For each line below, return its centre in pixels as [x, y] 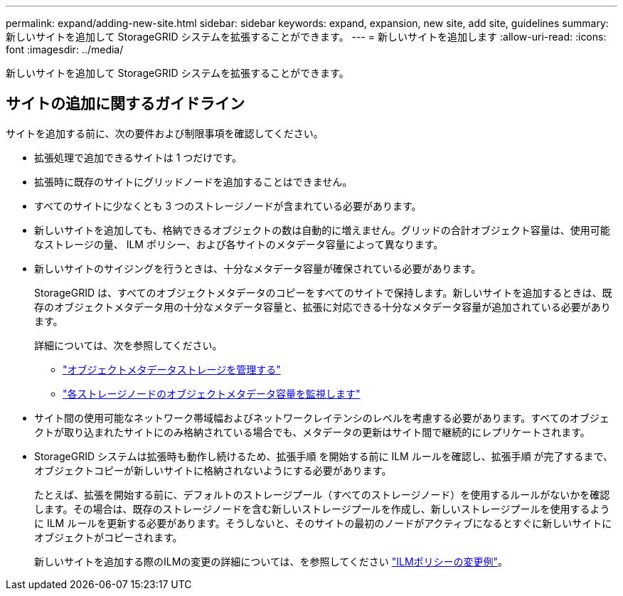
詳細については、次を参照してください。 [128, 345]
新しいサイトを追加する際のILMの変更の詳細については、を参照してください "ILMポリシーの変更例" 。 [271, 561]
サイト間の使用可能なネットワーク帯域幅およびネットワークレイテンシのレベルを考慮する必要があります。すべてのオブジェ [322, 417]
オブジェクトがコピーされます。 [108, 537]
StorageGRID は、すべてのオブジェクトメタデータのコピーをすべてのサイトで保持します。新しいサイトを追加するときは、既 [323, 292]
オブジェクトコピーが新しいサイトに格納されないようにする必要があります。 [213, 470]
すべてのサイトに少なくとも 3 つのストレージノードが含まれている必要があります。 [228, 206]
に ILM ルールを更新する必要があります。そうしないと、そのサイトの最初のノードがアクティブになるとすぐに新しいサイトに [323, 523]
